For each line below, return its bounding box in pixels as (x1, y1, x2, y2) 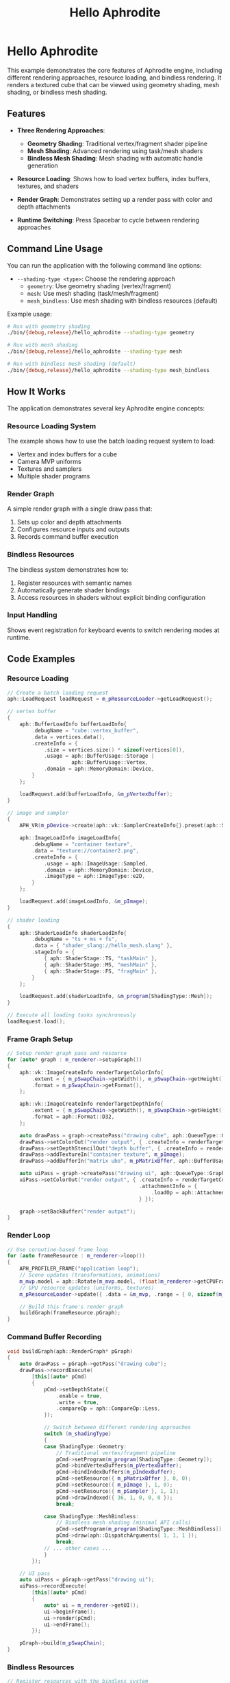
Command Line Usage (7, 243, 103, 255)
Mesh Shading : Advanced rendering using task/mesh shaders (27, 146, 203, 155)
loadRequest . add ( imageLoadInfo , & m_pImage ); (19, 898, 149, 905)
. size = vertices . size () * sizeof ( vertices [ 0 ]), (43, 746, 186, 753)
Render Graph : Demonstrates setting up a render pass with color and (16, 195, 213, 203)
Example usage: (7, 310, 53, 318)
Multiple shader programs (16, 472, 90, 480)
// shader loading (7, 916, 60, 924)
